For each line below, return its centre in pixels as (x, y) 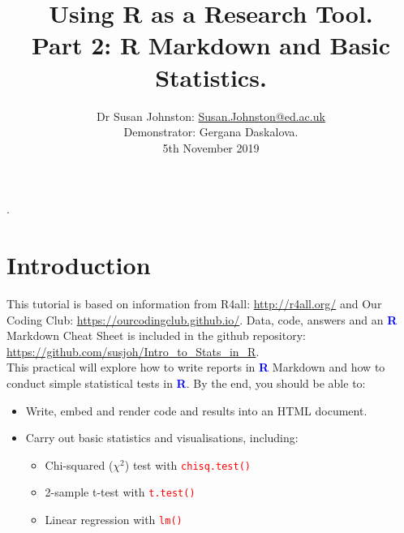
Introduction (79, 265)
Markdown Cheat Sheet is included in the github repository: (156, 335)
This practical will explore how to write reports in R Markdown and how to (196, 367)
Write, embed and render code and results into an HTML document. (196, 410)
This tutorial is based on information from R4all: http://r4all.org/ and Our (194, 303)
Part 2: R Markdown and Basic (211, 45)
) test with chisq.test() (187, 464)
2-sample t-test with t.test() (120, 492)
